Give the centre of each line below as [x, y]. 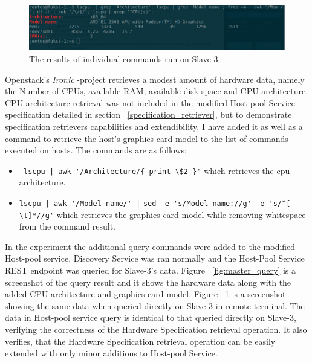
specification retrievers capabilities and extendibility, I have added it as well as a [154, 126]
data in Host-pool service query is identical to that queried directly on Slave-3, [151, 317]
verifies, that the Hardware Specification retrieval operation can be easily [140, 341]
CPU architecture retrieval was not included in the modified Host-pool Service [150, 102]
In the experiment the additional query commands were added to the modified [150, 246]
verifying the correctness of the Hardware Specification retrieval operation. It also [156, 329]
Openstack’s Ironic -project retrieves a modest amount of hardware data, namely [155, 79]
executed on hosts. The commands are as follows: [96, 150]
